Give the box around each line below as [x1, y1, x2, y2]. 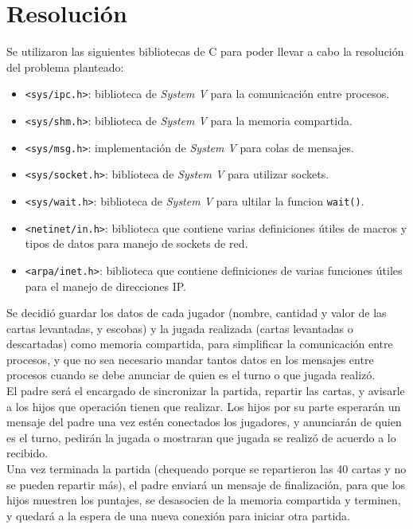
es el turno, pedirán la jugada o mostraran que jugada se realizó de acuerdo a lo [6, 429, 396, 445]
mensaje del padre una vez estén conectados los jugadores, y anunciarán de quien [6, 413, 402, 430]
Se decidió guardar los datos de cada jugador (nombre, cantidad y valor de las [6, 304, 387, 321]
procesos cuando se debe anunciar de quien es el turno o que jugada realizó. [6, 366, 376, 383]
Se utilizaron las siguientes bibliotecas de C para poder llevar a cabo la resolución [6, 43, 404, 60]
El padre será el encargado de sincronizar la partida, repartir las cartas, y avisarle [6, 382, 405, 399]
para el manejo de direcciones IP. [25, 277, 186, 294]
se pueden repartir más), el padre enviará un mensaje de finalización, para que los [6, 476, 406, 492]
